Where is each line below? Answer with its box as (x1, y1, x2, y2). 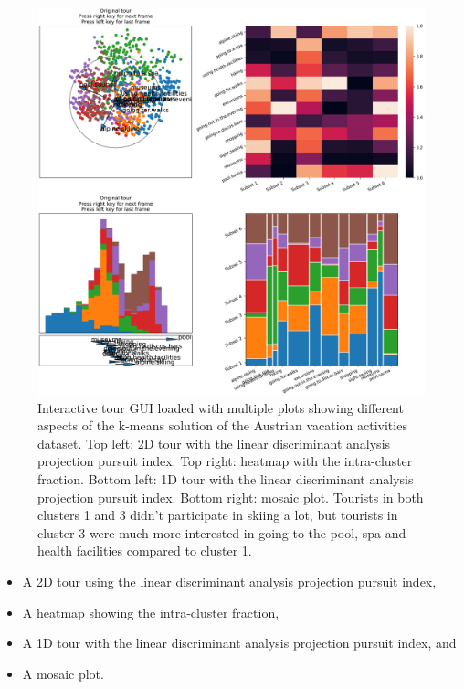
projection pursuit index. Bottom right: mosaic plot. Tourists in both (37, 487, 424, 506)
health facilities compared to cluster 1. (37, 541, 252, 560)
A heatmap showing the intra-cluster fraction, (22, 602, 279, 621)
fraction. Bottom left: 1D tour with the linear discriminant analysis (37, 469, 414, 488)
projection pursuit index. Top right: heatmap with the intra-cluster (37, 451, 413, 471)
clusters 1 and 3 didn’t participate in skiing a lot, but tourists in (37, 505, 398, 525)
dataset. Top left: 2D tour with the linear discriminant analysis (37, 433, 391, 452)
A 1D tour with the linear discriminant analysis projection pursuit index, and (22, 633, 457, 652)
